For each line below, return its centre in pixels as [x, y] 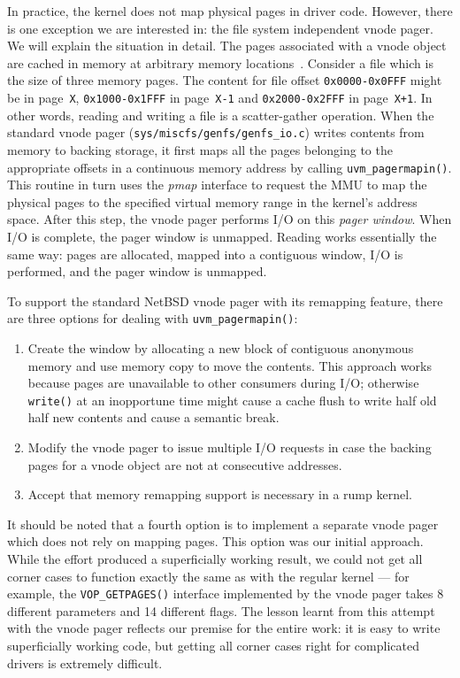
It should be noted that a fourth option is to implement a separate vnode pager [223, 524]
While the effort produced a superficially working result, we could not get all [215, 559]
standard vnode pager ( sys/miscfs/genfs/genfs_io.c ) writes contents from [216, 132]
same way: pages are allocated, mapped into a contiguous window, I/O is [205, 254]
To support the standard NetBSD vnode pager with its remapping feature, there [225, 300]
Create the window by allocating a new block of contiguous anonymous [221, 348]
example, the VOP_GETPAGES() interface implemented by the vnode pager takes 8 [226, 593]
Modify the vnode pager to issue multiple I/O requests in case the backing [230, 447]
